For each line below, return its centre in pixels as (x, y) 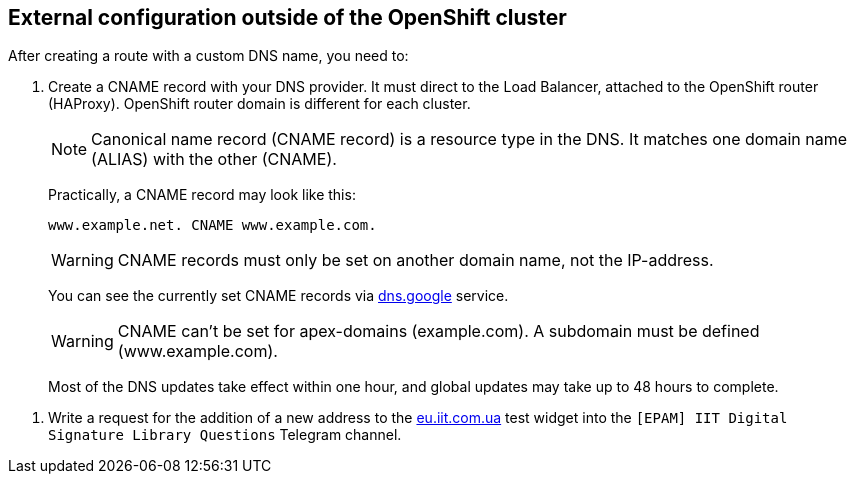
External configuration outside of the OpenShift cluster (287, 17)
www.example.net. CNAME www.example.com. (212, 225)
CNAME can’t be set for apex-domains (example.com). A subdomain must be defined (438, 331)
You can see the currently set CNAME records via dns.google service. (278, 296)
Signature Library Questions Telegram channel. (225, 435)
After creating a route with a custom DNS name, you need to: (208, 56)
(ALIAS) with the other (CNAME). (214, 159)
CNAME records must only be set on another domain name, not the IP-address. (415, 260)
